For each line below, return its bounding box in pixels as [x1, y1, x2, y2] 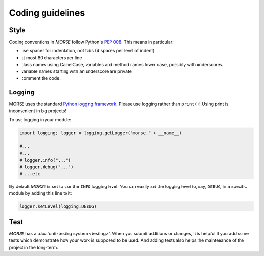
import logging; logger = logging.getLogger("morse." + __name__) [19, 130, 182, 136]
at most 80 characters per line [21, 54, 83, 61]
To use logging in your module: [9, 116, 72, 122]
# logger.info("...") [19, 157, 71, 163]
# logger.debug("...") [19, 164, 74, 170]
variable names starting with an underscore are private [21, 69, 132, 74]
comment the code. [21, 75, 61, 81]
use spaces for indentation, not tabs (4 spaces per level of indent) [21, 48, 154, 54]
